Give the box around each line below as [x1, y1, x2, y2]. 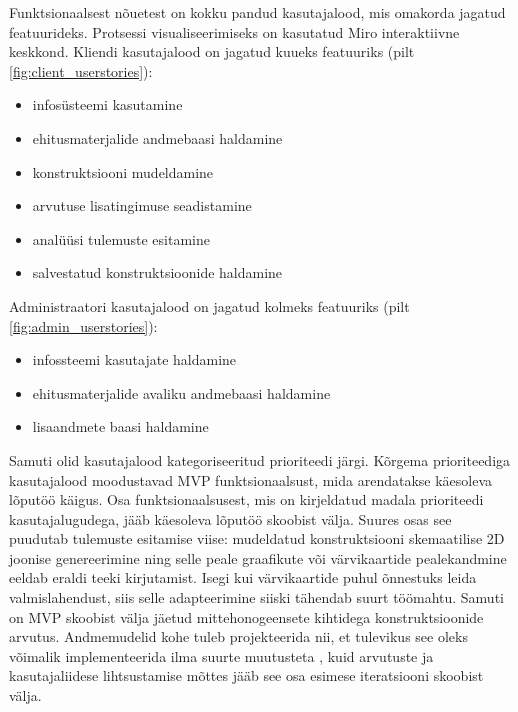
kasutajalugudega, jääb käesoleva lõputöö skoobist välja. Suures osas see [9, 508, 452, 529]
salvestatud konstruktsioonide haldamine [32, 262, 283, 283]
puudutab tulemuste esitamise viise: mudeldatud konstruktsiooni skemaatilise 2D [9, 528, 505, 549]
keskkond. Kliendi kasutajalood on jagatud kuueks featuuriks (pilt [9, 41, 415, 62]
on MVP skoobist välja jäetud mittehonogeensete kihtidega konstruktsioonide [9, 606, 484, 627]
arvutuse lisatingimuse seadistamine [32, 195, 252, 216]
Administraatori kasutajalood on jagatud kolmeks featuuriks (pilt [9, 295, 410, 316]
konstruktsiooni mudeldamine [32, 161, 214, 182]
